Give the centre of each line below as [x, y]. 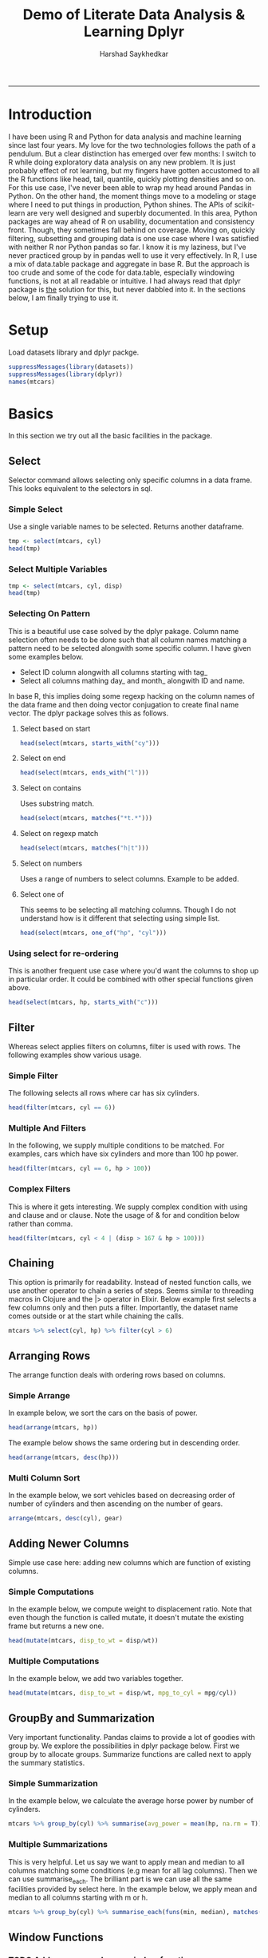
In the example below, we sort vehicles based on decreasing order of [122, 1496]
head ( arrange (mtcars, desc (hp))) [64, 1458]
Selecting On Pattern [49, 614]
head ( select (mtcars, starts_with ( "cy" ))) [90, 743]
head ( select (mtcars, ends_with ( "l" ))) [84, 773]
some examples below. [46, 656]
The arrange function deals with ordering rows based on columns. [117, 1374]
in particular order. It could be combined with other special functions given [131, 979]
